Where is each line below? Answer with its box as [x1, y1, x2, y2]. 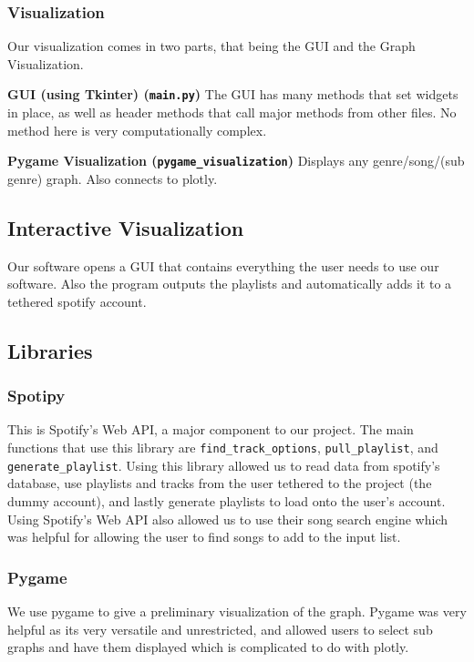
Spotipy [7, 384, 66, 407]
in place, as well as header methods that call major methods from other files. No [7, 103, 457, 122]
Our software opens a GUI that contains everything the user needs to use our [7, 256, 439, 275]
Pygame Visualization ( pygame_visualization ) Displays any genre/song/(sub [7, 151, 465, 170]
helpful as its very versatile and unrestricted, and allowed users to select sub [7, 619, 433, 638]
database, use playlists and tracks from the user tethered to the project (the [7, 474, 432, 493]
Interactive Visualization [7, 213, 244, 241]
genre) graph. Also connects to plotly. [7, 168, 218, 188]
